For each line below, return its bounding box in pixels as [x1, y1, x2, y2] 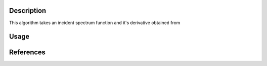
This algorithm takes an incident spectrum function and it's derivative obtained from [9, 20, 180, 26]
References [9, 48, 45, 57]
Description [9, 6, 46, 15]
